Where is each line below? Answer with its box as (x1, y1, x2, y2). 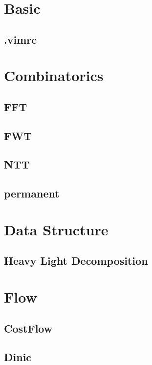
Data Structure (4, 219, 109, 239)
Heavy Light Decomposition (4, 253, 148, 268)
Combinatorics (4, 65, 104, 85)
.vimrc (4, 31, 37, 47)
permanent (4, 186, 60, 201)
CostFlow (4, 320, 53, 336)
